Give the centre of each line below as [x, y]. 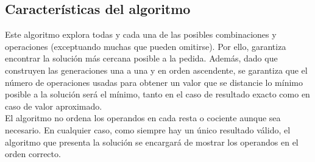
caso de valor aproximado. [54, 106]
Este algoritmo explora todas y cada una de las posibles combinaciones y [141, 34]
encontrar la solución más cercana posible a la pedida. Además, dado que [141, 58]
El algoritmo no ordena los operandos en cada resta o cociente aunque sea [143, 118]
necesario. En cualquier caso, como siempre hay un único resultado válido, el [148, 129]
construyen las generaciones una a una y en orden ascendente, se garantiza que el [156, 70]
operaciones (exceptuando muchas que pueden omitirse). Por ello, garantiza [146, 46]
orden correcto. [33, 154]
